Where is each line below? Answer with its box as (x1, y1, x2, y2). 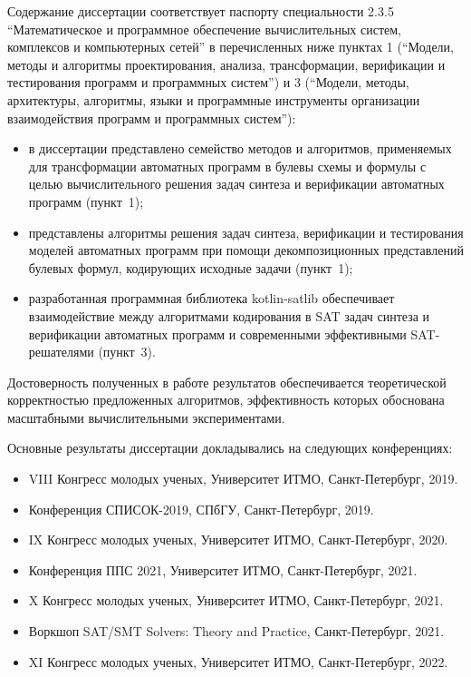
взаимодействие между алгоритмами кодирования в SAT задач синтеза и (28, 306, 430, 325)
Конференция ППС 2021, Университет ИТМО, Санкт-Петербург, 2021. (28, 560, 418, 579)
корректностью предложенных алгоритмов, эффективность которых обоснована (7, 390, 445, 409)
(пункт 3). (98, 342, 156, 361)
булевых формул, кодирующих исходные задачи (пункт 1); (28, 258, 353, 277)
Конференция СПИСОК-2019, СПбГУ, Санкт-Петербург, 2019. (28, 499, 374, 518)
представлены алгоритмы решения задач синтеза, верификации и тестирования (28, 222, 464, 241)
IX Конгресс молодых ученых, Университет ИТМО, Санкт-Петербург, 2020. (28, 530, 448, 549)
